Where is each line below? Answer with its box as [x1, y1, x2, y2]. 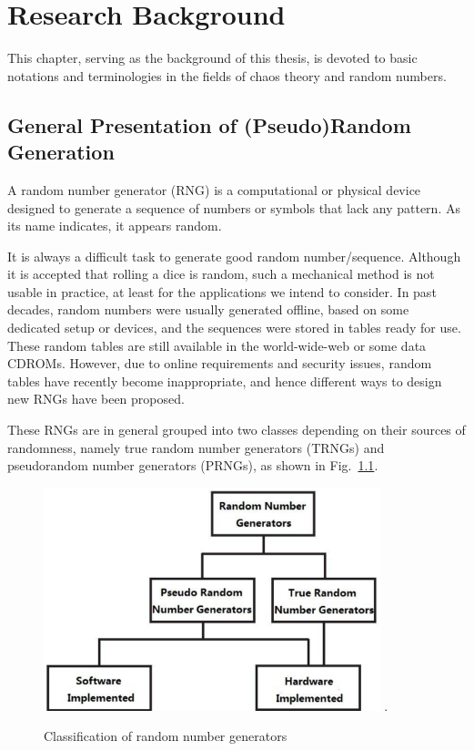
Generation [7, 138, 115, 166]
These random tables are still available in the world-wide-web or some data [7, 335, 427, 355]
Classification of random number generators [44, 726, 287, 746]
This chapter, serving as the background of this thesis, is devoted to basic [7, 48, 418, 67]
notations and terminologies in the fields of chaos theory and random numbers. [7, 66, 447, 85]
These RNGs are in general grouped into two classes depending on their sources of [7, 420, 466, 439]
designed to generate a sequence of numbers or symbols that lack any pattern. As [7, 198, 460, 217]
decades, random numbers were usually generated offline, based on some [7, 300, 409, 319]
